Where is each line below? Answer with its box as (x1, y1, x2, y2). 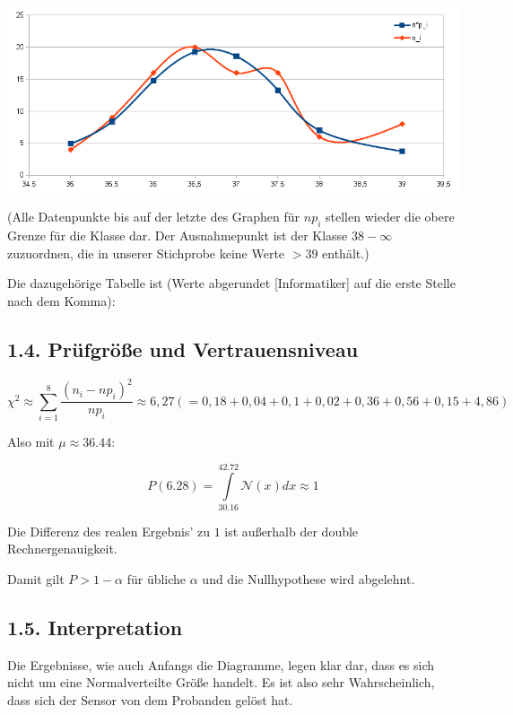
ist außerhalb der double (224, 521, 359, 540)
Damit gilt (7, 569, 65, 588)
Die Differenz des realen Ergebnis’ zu (7, 521, 211, 540)
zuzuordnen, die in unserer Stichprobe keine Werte (7, 243, 285, 262)
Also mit (7, 432, 55, 450)
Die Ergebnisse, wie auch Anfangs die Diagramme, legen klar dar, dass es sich (7, 655, 435, 674)
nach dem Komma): (7, 291, 116, 310)
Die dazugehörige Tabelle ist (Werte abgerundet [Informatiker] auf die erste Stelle (7, 274, 456, 292)
